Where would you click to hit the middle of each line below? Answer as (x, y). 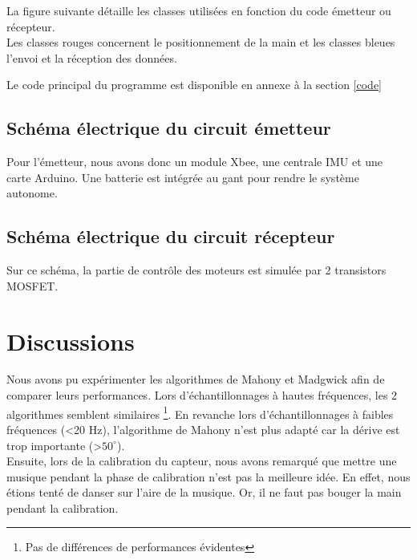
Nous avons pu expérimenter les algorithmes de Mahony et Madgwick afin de (196, 379)
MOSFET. (32, 285)
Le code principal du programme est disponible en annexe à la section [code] (194, 85)
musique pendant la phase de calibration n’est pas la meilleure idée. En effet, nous (208, 476)
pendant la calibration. (63, 507)
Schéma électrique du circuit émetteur (169, 128)
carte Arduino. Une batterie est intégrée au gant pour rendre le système (183, 177)
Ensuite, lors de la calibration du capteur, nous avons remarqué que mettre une (202, 461)
